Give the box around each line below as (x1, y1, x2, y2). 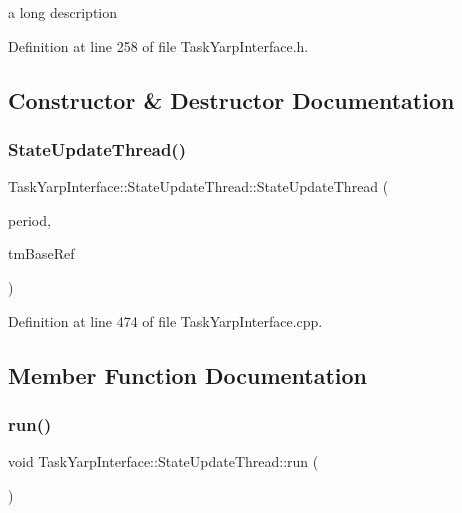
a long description (8, 2, 118, 22)
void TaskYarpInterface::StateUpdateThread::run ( (8, 451, 319, 472)
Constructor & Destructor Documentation (8, 84, 455, 115)
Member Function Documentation (8, 359, 368, 390)
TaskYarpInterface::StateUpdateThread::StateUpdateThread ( (8, 176, 389, 197)
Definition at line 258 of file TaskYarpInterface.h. (8, 35, 309, 56)
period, (8, 209, 51, 230)
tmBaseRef (8, 243, 75, 264)
